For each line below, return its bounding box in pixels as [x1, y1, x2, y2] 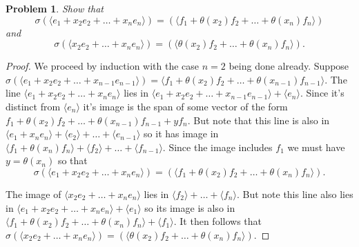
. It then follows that [173, 214, 262, 228]
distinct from [6, 99, 61, 113]
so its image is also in [144, 200, 235, 215]
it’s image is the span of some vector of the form [83, 99, 288, 113]
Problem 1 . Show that [6, 1, 104, 15]
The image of [6, 186, 61, 201]
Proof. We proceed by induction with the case [6, 59, 200, 73]
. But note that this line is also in [187, 112, 330, 127]
